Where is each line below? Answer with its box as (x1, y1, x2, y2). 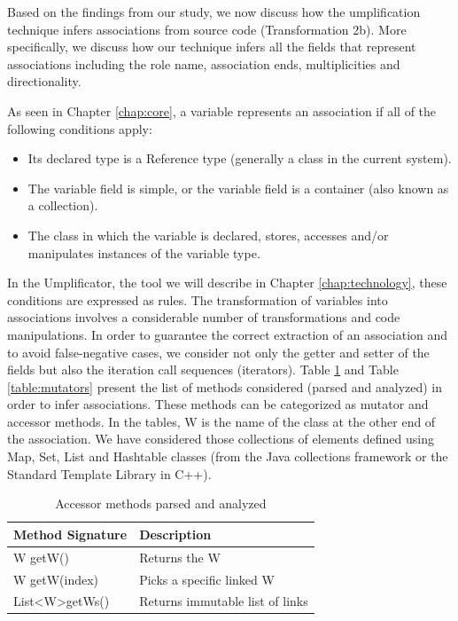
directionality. (7, 72, 82, 90)
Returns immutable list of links (139, 592, 308, 610)
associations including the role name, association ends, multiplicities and (7, 54, 400, 73)
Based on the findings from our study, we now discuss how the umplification (7, 3, 421, 20)
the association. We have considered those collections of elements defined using (7, 429, 434, 448)
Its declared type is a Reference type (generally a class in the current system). (27, 149, 452, 168)
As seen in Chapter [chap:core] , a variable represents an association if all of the (7, 101, 437, 120)
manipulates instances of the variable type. (27, 243, 260, 262)
